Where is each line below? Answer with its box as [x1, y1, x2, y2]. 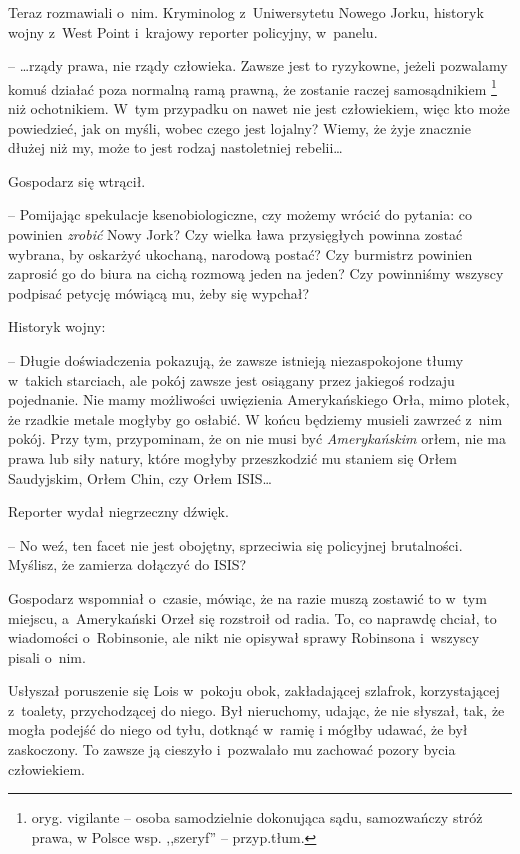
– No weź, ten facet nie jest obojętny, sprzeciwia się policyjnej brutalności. [8, 534, 463, 555]
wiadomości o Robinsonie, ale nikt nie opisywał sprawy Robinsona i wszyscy [8, 627, 480, 648]
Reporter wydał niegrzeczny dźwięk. [8, 501, 229, 522]
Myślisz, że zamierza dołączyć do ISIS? [8, 554, 247, 575]
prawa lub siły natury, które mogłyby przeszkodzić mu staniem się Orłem [8, 447, 457, 468]
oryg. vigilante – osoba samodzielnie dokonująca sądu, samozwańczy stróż [31, 807, 483, 828]
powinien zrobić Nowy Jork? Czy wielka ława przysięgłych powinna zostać [8, 224, 463, 244]
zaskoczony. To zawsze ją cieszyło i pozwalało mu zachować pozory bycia [8, 739, 456, 760]
